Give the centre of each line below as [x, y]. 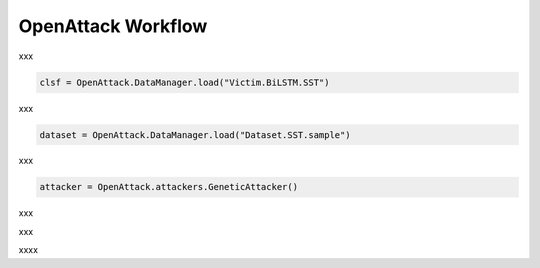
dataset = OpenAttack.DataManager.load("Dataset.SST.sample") [195, 134]
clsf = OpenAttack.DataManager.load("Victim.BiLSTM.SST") [184, 82]
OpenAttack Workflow [113, 26]
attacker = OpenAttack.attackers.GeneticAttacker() [169, 187]
